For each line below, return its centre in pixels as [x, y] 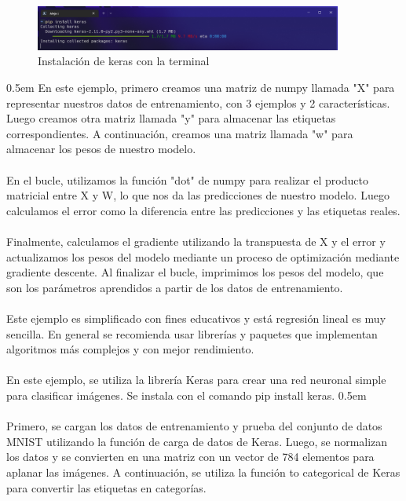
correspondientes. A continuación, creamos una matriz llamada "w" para [180, 133]
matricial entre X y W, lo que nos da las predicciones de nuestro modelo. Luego [198, 195]
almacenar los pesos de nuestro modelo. [101, 149]
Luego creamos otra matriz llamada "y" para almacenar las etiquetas [171, 118]
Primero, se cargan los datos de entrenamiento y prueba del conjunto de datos [194, 426]
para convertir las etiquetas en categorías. [106, 487]
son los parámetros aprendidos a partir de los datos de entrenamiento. [175, 287]
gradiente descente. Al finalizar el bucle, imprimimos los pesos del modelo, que [195, 272]
